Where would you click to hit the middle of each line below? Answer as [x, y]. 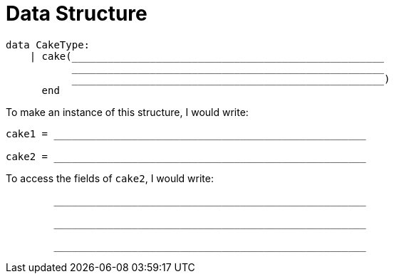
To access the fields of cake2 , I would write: [110, 178]
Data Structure [77, 14]
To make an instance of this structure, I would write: [127, 112]
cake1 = [27, 133]
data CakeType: [48, 44]
